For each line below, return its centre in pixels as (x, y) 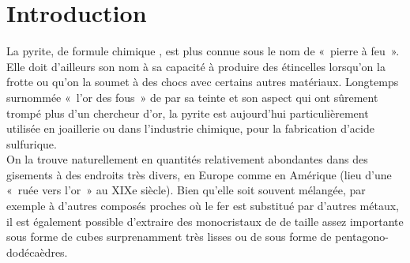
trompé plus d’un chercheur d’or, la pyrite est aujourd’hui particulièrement (188, 113)
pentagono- (362, 237)
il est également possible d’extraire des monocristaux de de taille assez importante (205, 221)
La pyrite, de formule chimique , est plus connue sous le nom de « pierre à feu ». (203, 51)
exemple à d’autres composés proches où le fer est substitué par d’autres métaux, (203, 206)
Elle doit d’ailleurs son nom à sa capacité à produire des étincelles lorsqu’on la (196, 66)
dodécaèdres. (37, 252)
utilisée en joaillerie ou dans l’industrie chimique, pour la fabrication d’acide (190, 128)
